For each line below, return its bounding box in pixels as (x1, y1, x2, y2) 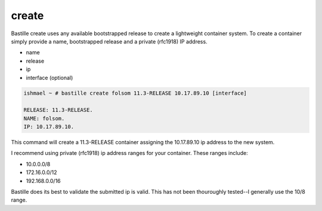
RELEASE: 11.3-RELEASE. (23, 107, 94, 113)
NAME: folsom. (23, 115, 65, 122)
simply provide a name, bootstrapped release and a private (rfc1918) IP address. (11, 38, 208, 45)
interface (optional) (26, 74, 73, 81)
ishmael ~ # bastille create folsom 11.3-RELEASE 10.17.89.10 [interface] (23, 90, 247, 97)
